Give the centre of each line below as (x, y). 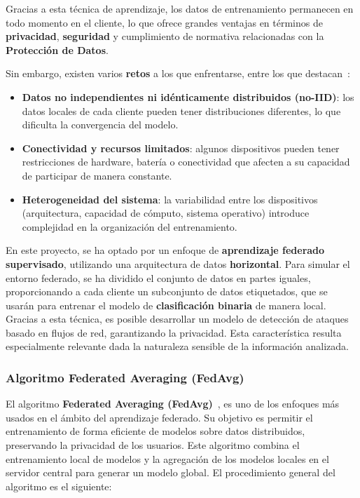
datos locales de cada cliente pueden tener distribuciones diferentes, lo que (181, 110)
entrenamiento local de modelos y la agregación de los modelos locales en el (167, 458)
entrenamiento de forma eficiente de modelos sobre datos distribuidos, (155, 431)
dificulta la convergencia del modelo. (100, 124)
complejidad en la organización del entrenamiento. (130, 226)
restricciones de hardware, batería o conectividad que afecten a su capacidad (186, 162)
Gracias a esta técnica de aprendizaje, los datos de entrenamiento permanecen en (180, 8)
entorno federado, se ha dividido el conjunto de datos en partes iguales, (158, 277)
